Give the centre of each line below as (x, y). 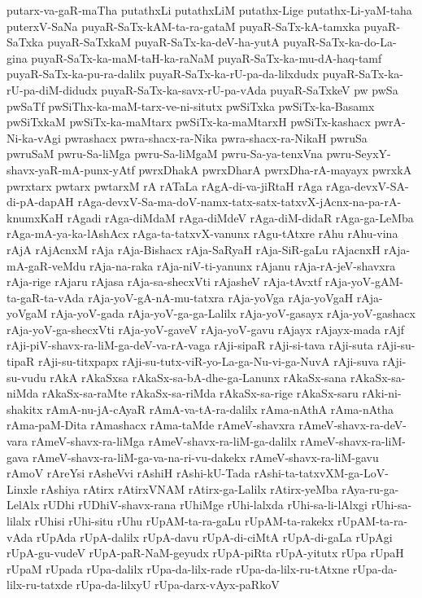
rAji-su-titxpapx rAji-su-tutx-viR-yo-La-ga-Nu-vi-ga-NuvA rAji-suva (209, 361)
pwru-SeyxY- (359, 154)
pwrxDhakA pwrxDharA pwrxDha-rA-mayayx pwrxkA (275, 169)
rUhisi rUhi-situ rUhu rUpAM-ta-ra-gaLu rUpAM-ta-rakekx (184, 521)
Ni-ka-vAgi (34, 137)
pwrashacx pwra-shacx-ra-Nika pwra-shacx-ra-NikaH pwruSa (216, 137)
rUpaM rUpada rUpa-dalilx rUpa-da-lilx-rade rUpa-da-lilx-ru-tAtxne (178, 568)
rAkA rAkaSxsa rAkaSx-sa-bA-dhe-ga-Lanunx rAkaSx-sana (198, 377)
